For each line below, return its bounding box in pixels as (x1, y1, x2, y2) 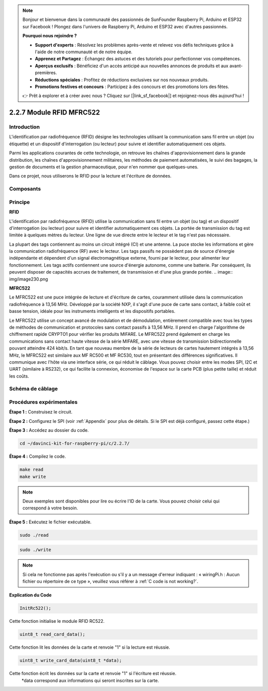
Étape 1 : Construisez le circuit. (9, 409, 73, 415)
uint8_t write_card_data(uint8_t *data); (19, 658, 122, 664)
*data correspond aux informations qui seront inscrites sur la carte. (21, 677, 159, 684)
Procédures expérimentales (9, 398, 78, 405)
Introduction (9, 123, 40, 130)
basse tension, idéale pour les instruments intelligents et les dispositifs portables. (9, 308, 176, 314)
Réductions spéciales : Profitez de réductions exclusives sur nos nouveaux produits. (35, 77, 209, 83)
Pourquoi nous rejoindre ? (22, 33, 77, 39)
